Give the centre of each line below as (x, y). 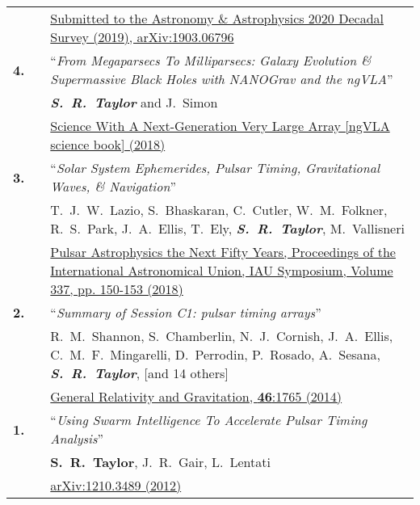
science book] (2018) (108, 144)
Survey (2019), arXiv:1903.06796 (142, 37)
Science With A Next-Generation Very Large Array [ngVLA (220, 126)
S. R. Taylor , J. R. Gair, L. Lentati (160, 462)
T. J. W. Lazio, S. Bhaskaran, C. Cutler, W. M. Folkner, (219, 210)
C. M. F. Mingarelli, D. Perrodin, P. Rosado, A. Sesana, (215, 354)
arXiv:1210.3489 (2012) (116, 485)
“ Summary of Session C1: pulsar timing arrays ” (186, 312)
